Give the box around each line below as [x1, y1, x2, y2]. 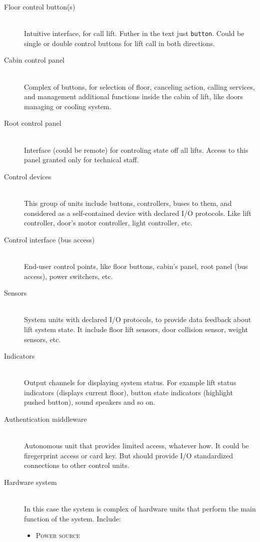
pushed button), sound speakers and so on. [24, 397, 155, 407]
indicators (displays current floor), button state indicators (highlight [24, 387, 233, 397]
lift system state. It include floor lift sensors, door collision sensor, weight [24, 324, 248, 334]
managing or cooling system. [24, 101, 111, 111]
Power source [35, 530, 80, 540]
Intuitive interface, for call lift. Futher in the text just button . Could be [24, 28, 244, 39]
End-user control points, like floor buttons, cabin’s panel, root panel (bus [24, 260, 248, 271]
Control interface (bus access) [4, 234, 95, 244]
